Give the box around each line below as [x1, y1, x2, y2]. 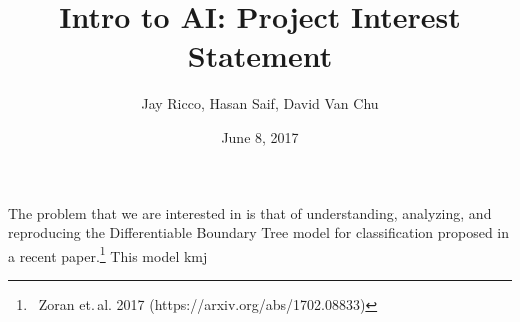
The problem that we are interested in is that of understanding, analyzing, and [8, 202, 492, 223]
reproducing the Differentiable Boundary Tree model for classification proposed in [8, 222, 510, 243]
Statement [187, 35, 333, 76]
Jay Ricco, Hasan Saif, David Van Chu [141, 93, 379, 114]
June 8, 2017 [221, 126, 299, 147]
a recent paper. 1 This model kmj [8, 242, 208, 266]
